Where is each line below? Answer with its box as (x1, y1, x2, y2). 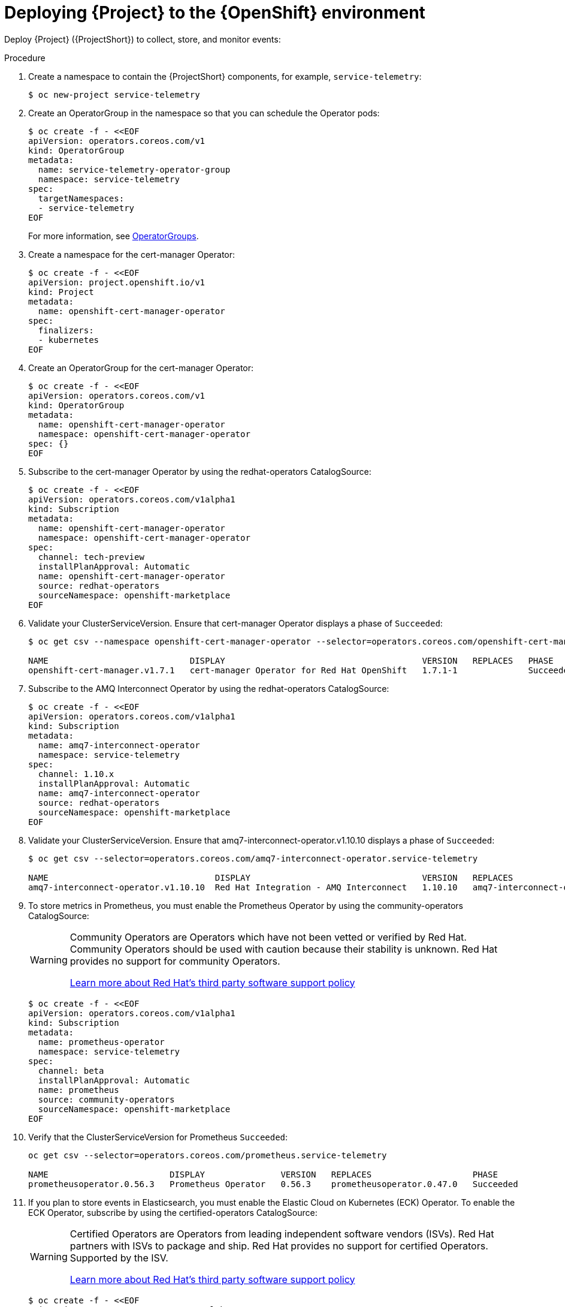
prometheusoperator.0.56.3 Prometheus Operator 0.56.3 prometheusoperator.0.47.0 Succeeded (28, 1179, 518, 1189)
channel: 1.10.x (38, 769, 114, 779)
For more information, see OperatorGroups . (28, 230, 199, 241)
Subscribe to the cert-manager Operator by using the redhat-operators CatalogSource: (28, 466, 371, 477)
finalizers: (38, 325, 94, 335)
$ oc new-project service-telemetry (28, 89, 200, 100)
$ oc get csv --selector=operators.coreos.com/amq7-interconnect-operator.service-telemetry (28, 853, 478, 863)
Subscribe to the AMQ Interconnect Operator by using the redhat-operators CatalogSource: (28, 683, 389, 694)
